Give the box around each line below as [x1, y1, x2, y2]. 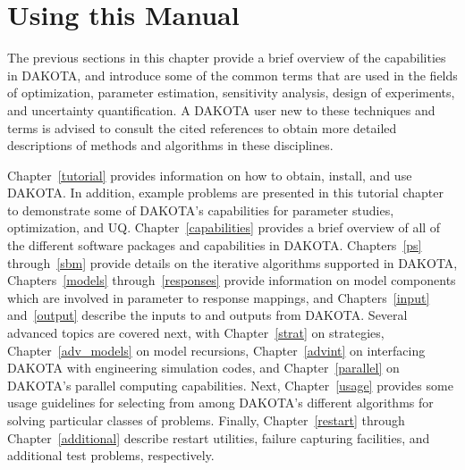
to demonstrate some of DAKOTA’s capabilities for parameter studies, [7, 200, 394, 219]
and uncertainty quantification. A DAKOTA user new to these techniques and [7, 100, 435, 119]
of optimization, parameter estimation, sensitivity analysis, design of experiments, [7, 83, 455, 102]
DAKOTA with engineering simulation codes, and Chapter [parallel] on [7, 358, 400, 377]
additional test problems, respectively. [7, 446, 215, 465]
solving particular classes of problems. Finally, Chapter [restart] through [7, 411, 405, 429]
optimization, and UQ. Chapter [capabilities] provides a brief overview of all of [7, 218, 441, 237]
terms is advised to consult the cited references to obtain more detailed [7, 118, 397, 137]
